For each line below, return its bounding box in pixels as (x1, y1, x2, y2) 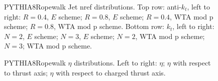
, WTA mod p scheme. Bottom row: (53, 21, 164, 31)
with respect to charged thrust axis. (56, 67, 166, 77)
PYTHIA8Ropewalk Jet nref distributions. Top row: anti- (4, 1, 181, 11)
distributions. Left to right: (74, 57, 157, 67)
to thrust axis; (4, 67, 48, 77)
